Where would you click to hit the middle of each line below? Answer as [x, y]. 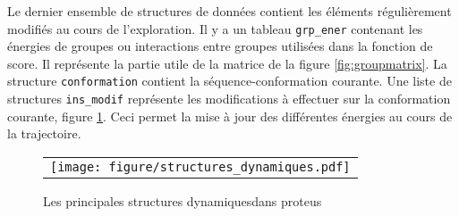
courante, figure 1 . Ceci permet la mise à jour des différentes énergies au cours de [230, 116]
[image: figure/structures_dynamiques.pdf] [200, 166]
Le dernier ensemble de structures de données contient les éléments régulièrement [229, 11]
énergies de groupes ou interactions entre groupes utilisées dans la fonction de [220, 46]
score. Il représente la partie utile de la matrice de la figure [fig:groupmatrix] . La [227, 63]
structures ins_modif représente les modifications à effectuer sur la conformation [229, 99]
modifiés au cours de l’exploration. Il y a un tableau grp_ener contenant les [215, 28]
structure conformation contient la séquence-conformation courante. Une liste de [229, 81]
